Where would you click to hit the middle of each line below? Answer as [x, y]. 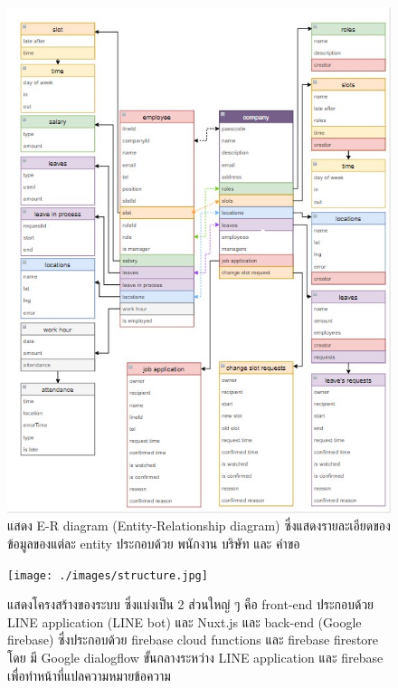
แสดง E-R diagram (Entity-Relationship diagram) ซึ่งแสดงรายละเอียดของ [199, 526]
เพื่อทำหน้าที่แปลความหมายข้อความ [89, 675]
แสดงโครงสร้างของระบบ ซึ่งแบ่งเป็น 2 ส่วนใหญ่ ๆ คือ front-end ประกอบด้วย [191, 604]
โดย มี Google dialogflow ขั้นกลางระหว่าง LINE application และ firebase [195, 657]
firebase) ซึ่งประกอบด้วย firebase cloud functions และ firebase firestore [193, 640]
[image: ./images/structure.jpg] [108, 575]
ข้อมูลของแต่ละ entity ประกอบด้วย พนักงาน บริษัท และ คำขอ [154, 543]
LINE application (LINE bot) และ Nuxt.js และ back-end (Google [185, 621]
